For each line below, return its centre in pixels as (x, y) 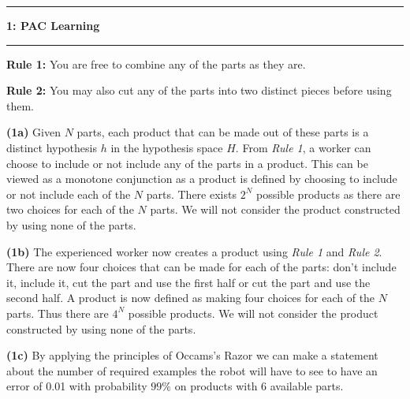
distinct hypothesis (52, 147)
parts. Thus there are (58, 313)
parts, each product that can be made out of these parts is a (223, 132)
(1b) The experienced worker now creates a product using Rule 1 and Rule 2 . (194, 251)
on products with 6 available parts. (259, 386)
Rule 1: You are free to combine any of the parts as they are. (156, 63)
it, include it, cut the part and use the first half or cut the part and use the (188, 282)
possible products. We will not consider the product (253, 313)
